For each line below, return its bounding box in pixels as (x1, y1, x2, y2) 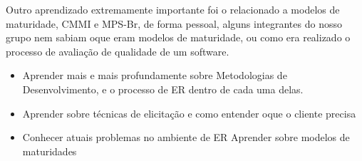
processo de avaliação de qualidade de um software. (6, 43, 229, 58)
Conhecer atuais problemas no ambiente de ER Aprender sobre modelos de (22, 130, 350, 145)
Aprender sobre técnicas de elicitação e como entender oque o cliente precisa (22, 105, 356, 120)
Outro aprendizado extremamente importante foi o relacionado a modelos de (6, 2, 340, 16)
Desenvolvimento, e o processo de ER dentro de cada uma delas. (22, 81, 304, 96)
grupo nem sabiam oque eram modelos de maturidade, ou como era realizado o (6, 30, 351, 45)
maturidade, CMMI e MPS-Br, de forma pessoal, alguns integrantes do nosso (6, 16, 342, 31)
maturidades (22, 143, 77, 158)
